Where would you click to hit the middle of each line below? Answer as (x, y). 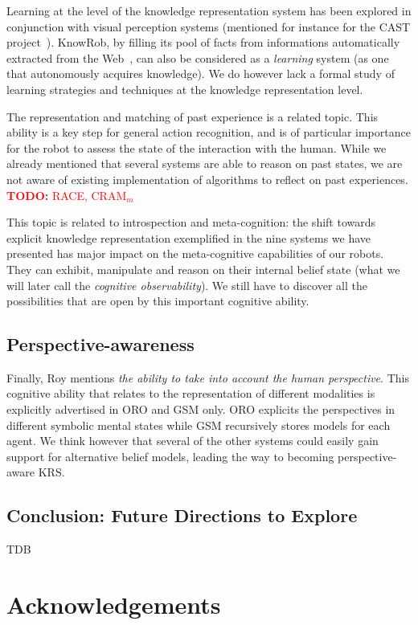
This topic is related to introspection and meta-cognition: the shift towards (191, 222)
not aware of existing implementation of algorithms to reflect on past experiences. (207, 179)
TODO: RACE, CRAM (67, 195)
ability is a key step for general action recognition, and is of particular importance (209, 132)
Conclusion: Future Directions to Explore (182, 515)
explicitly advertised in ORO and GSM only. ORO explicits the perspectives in (201, 409)
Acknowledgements (114, 605)
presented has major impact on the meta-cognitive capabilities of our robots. (195, 253)
